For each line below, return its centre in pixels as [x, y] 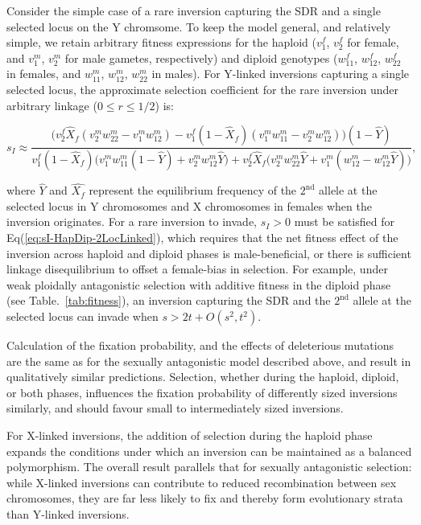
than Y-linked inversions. [68, 513]
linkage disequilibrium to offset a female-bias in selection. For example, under [197, 269]
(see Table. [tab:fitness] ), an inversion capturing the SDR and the [169, 300]
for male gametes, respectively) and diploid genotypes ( [201, 57]
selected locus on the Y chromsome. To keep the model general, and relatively [199, 26]
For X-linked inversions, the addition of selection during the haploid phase [190, 435]
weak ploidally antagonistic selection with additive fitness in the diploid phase [199, 284]
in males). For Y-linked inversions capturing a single [281, 74]
